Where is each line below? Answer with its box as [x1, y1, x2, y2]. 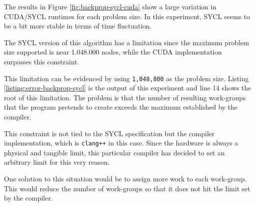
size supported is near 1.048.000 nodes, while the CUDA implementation [4, 47, 222, 57]
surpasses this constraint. [4, 56, 79, 66]
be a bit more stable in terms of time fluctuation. [4, 21, 152, 31]
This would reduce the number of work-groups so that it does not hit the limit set [4, 183, 251, 193]
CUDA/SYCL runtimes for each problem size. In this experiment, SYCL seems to [4, 11, 250, 21]
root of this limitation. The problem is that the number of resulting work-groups [4, 92, 246, 102]
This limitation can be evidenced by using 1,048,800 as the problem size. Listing [4, 73, 249, 83]
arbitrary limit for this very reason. [4, 157, 110, 167]
